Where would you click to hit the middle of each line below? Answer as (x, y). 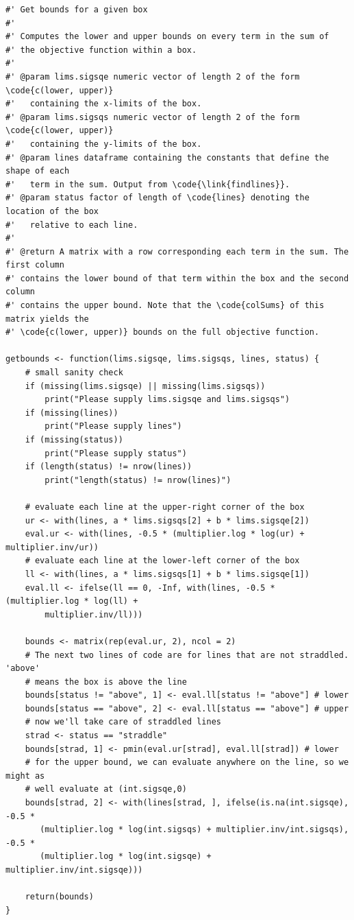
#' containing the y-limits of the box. (104, 144)
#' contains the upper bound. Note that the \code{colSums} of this (165, 306)
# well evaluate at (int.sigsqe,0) (106, 789)
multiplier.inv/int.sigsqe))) (74, 870)
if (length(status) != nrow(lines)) (109, 467)
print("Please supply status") (116, 453)
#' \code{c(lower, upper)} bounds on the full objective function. (163, 332)
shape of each (38, 171)
